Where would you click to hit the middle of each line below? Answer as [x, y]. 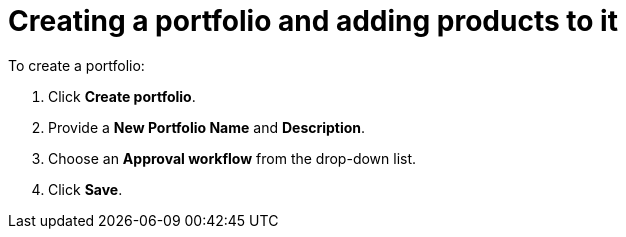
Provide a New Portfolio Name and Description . [207, 127]
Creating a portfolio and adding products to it [313, 21]
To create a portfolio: [76, 65]
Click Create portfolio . [122, 96]
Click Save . [85, 189]
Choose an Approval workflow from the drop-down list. [232, 158]
